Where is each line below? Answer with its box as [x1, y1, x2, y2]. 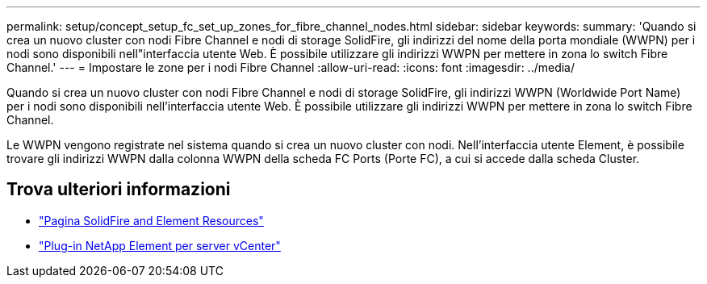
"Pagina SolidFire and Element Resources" [39, 213, 264, 228]
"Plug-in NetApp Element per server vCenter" [39, 238, 281, 253]
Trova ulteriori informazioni [6, 179, 231, 200]
